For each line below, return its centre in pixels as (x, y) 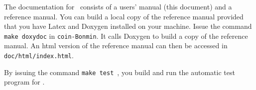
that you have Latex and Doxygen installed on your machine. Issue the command (128, 26)
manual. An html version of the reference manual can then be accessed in (116, 45)
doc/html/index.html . (39, 55)
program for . (24, 82)
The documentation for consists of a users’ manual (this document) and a (118, 6)
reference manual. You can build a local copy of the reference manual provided (124, 16)
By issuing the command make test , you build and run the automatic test (120, 72)
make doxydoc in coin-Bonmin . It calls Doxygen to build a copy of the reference (126, 36)
